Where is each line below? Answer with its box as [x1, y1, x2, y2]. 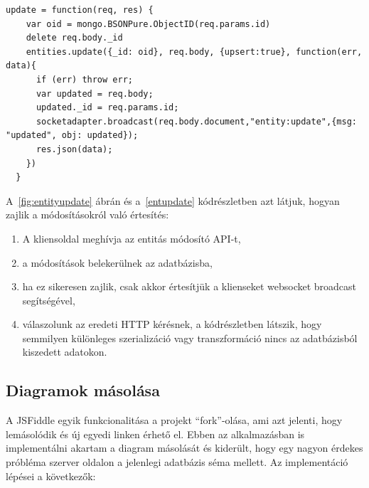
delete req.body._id [26, 33, 123, 43]
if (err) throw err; [36, 74, 133, 85]
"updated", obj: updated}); [6, 130, 139, 141]
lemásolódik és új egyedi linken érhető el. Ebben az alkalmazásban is [6, 426, 305, 441]
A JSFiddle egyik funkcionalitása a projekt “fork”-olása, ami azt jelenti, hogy [6, 413, 343, 428]
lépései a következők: [6, 468, 96, 483]
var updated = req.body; [36, 88, 154, 99]
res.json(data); [36, 144, 113, 154]
